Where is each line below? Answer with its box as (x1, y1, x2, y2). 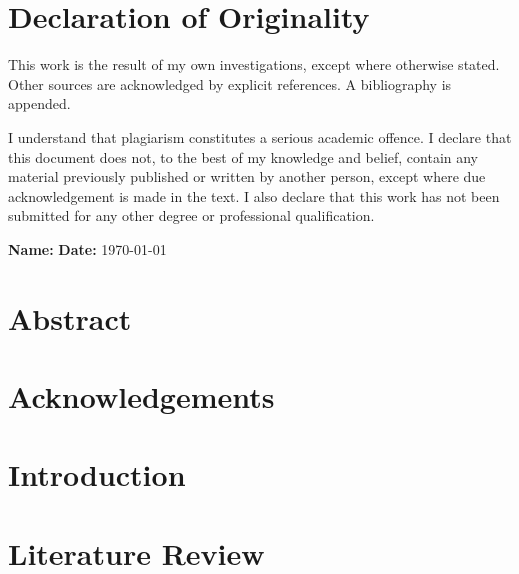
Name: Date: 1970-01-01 (8, 238, 167, 259)
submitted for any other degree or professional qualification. (8, 205, 375, 226)
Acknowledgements (8, 376, 275, 417)
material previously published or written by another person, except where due (8, 166, 486, 187)
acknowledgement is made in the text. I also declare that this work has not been (8, 185, 500, 206)
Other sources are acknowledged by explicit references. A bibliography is (8, 73, 452, 94)
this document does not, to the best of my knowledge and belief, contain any (8, 146, 479, 167)
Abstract (8, 297, 132, 338)
